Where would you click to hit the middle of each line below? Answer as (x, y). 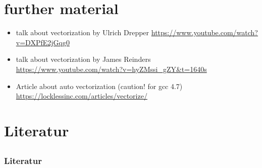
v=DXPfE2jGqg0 (43, 42)
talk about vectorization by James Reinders (83, 59)
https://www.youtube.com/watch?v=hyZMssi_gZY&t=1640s (111, 69)
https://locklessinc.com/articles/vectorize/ (82, 96)
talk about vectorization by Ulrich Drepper (83, 32)
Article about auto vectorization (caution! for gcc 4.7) (99, 86)
